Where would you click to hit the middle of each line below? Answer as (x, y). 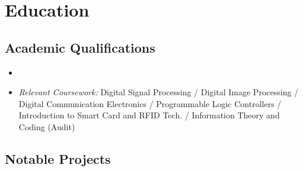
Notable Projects (58, 158)
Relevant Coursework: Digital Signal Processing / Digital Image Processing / (159, 92)
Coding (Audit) (47, 126)
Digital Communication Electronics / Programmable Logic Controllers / (150, 103)
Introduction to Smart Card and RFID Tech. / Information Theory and (149, 115)
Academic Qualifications (80, 47)
